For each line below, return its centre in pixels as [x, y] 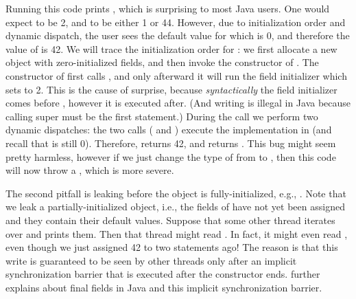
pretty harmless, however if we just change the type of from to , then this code [171, 156]
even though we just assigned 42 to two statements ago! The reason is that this [172, 247]
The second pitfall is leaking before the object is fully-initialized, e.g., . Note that [176, 193]
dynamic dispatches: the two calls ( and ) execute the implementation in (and [169, 130]
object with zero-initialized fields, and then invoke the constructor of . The [162, 62]
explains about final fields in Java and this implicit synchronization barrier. [164, 287]
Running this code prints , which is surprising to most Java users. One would [168, 8]
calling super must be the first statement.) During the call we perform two [162, 116]
